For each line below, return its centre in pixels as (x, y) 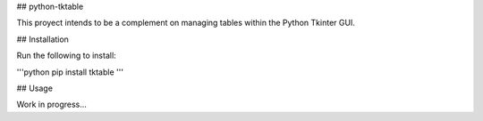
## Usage (35, 88)
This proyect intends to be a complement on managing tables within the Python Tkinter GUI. (186, 23)
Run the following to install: (66, 56)
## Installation (42, 39)
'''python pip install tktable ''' (70, 72)
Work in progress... (51, 105)
